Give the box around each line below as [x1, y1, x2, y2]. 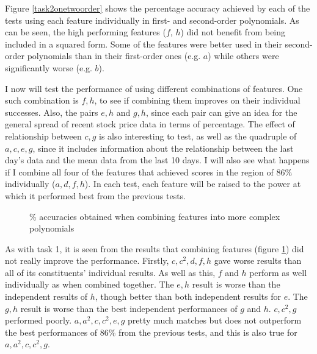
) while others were [208, 49, 279, 62]
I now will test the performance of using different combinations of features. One [5, 82, 303, 94]
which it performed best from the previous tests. [5, 189, 186, 202]
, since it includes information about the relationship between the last [32, 141, 294, 154]
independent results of [5, 290, 88, 303]
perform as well [249, 266, 307, 278]
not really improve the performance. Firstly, [5, 254, 169, 267]
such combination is [5, 94, 79, 107]
